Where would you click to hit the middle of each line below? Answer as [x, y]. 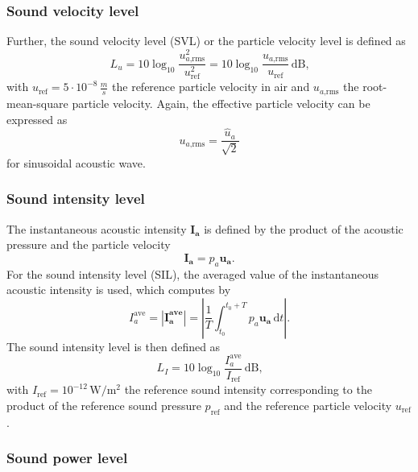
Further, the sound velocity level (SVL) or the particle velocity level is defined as [206, 41]
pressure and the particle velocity [89, 244]
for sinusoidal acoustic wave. [76, 162]
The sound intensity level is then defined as [114, 346]
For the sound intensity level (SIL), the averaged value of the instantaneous [192, 273]
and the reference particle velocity [308, 405]
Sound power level [67, 458]
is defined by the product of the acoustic [304, 228]
